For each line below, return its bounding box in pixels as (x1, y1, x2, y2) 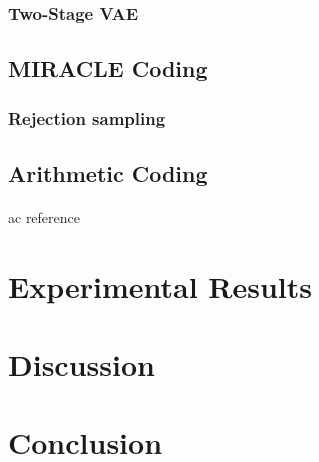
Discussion (8, 344, 155, 384)
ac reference (8, 206, 81, 227)
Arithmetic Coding (8, 157, 208, 188)
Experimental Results (8, 265, 312, 306)
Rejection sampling (8, 105, 166, 130)
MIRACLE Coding (8, 53, 208, 84)
